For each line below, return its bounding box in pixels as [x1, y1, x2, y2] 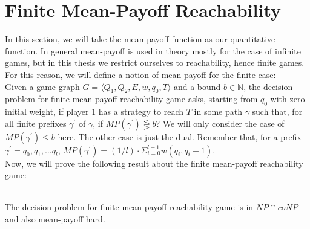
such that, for [252, 105, 303, 118]
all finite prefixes [5, 117, 67, 129]
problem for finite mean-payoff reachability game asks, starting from [5, 92, 258, 105]
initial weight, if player [5, 105, 89, 118]
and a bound [173, 80, 221, 92]
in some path [194, 105, 242, 118]
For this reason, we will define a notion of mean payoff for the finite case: [5, 68, 276, 80]
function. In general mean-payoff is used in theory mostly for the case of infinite [5, 44, 301, 57]
